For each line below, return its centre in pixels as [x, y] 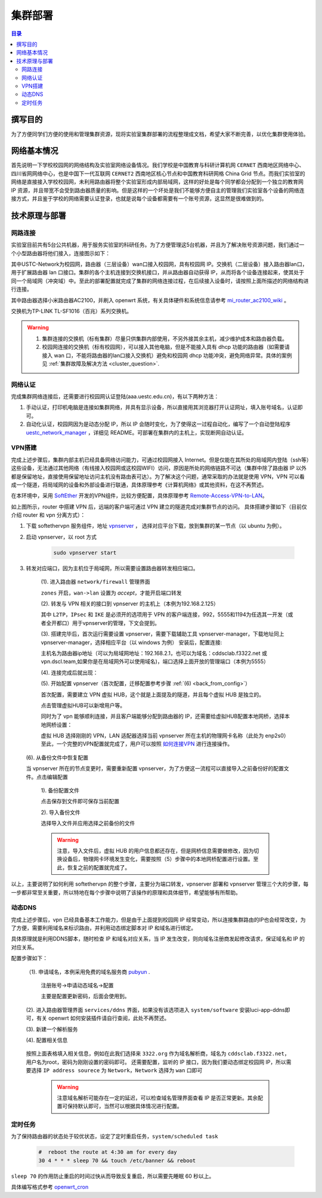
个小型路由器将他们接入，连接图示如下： [61, 253]
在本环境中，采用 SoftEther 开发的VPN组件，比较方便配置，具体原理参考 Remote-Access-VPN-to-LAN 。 [139, 496]
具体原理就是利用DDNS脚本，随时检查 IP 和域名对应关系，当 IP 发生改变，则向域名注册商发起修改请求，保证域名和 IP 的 [158, 939]
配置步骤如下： [29, 958]
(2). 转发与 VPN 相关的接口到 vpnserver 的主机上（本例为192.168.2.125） [130, 603]
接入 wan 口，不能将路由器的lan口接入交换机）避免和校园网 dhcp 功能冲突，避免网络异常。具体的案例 [167, 355]
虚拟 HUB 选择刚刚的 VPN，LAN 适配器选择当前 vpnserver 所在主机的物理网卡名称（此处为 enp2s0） [165, 736]
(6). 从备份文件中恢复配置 [57, 757]
